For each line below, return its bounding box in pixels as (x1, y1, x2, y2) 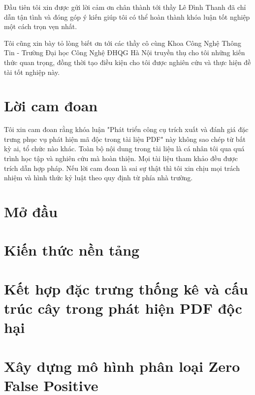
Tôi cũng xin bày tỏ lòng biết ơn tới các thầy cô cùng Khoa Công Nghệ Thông (4, 37, 241, 48)
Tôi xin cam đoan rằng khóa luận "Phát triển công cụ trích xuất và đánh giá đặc (4, 124, 249, 134)
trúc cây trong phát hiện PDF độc (4, 297, 242, 318)
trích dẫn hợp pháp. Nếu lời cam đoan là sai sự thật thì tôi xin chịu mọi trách (4, 163, 240, 173)
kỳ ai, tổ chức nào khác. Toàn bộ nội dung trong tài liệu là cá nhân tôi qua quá (4, 143, 245, 154)
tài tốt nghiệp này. (4, 66, 60, 77)
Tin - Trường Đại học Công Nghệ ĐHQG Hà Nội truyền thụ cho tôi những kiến (4, 47, 245, 58)
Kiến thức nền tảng (4, 240, 140, 260)
